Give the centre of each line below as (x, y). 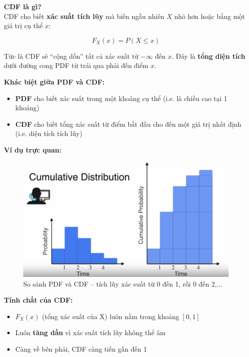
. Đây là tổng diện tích (209, 56)
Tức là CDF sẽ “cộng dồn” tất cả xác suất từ (71, 56)
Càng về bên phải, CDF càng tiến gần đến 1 (81, 348)
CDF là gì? (23, 6)
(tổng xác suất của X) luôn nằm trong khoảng (110, 316)
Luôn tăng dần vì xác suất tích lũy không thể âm (90, 332)
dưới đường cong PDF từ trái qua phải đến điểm (76, 65)
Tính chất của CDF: (38, 300)
